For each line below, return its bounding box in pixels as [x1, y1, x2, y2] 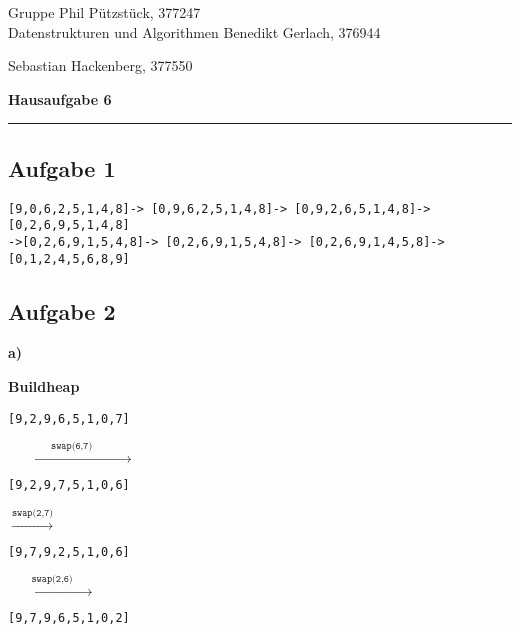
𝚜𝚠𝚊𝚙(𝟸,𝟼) [31, 574, 73, 585]
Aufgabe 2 [8, 295, 116, 326]
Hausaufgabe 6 [8, 88, 112, 109]
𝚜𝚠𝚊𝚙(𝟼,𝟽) [51, 441, 93, 452]
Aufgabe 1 [8, 152, 116, 183]
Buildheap [8, 376, 80, 396]
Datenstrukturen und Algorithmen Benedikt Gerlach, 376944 [8, 21, 381, 42]
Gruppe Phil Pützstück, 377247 [8, 2, 201, 22]
